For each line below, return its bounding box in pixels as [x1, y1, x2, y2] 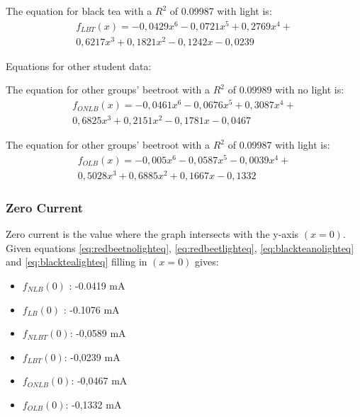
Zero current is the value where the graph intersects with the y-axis [6, 227, 299, 241]
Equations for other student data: [6, 58, 152, 73]
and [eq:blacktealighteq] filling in [6, 254, 147, 269]
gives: [195, 254, 219, 269]
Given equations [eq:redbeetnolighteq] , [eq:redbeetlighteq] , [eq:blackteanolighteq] [6, 240, 354, 255]
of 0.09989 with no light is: [227, 82, 344, 97]
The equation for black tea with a [6, 4, 152, 18]
